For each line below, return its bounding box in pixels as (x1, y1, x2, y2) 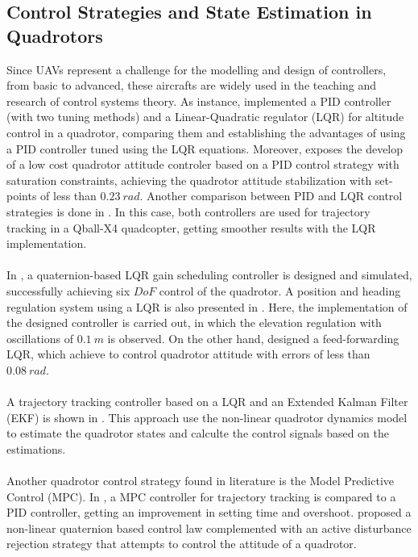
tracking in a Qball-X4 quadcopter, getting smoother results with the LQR (6, 219, 376, 236)
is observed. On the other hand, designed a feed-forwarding (107, 329, 399, 346)
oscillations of (6, 329, 73, 346)
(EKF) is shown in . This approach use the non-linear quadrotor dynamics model (6, 408, 408, 425)
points (6, 187, 37, 204)
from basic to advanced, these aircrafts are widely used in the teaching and (6, 77, 376, 94)
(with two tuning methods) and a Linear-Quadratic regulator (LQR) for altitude (6, 108, 404, 125)
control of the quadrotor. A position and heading (159, 282, 401, 299)
